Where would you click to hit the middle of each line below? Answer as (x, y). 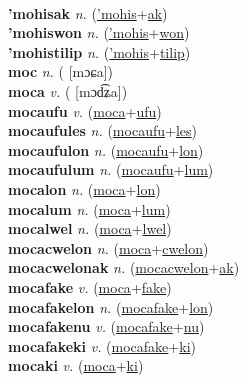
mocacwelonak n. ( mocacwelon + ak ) (124, 267)
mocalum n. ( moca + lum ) (89, 208)
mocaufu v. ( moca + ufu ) (85, 110)
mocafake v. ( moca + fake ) (90, 286)
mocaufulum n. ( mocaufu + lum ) (111, 169)
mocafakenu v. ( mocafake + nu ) (106, 326)
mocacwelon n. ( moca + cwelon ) (108, 247)
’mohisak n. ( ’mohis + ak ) (88, 12)
